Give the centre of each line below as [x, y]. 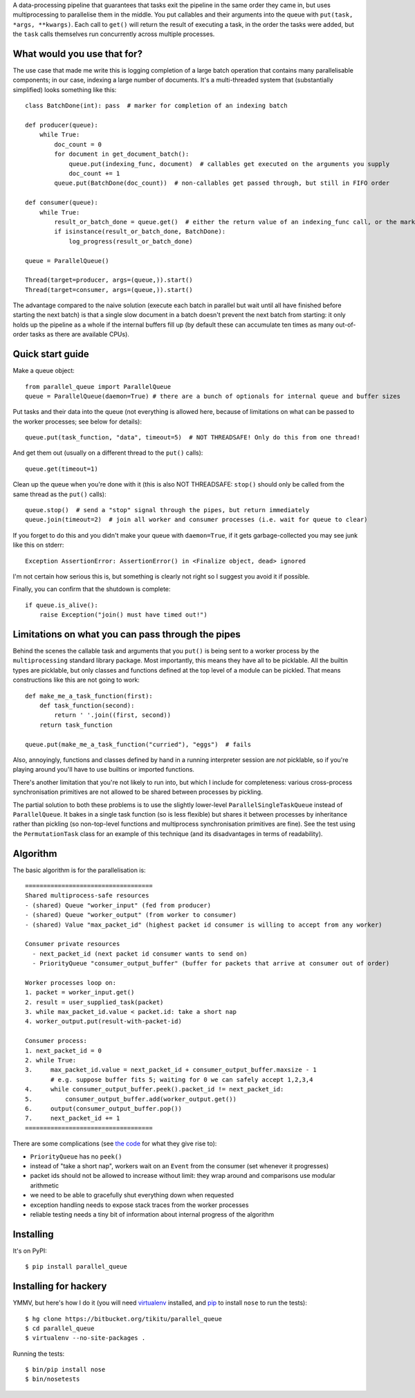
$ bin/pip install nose [65, 1370]
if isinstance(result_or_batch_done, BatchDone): [140, 232]
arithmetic [44, 1185]
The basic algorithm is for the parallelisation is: [79, 870]
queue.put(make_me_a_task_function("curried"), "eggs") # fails [138, 744]
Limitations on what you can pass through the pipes [127, 634]
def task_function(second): [87, 706]
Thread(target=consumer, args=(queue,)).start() [109, 290]
